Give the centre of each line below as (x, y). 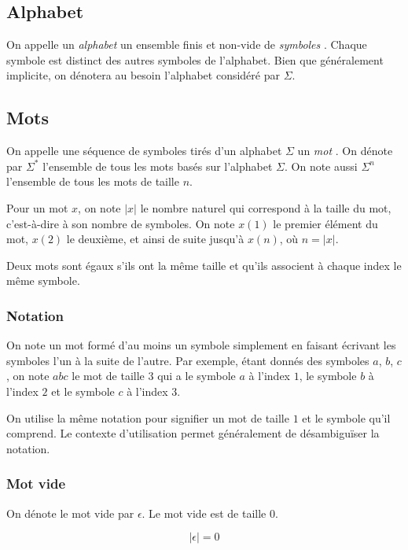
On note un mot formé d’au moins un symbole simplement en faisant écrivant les (201, 345)
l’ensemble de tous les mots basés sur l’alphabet (158, 166)
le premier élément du (325, 223)
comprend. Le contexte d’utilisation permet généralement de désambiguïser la (193, 433)
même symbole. (43, 281)
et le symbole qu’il (346, 417)
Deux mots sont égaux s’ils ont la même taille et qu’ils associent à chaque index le (204, 265)
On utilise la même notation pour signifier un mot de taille (148, 417)
